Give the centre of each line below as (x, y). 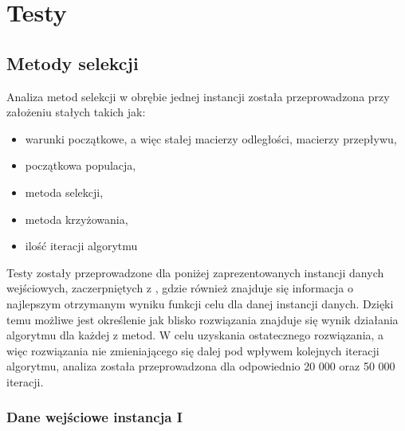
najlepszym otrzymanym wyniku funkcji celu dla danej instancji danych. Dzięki (200, 303)
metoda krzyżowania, (77, 219)
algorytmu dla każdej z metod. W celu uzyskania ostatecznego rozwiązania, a (195, 335)
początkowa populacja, (81, 165)
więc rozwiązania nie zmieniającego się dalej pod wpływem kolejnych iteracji (193, 350)
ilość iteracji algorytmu (81, 246)
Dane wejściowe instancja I (94, 417)
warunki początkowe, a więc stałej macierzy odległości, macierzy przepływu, (211, 138)
